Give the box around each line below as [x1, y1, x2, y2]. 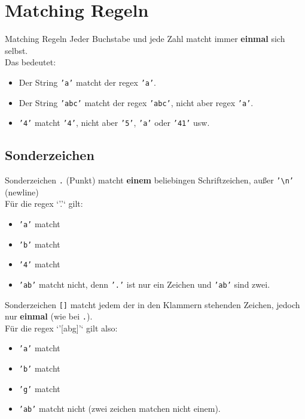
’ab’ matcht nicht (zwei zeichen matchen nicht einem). [19, 402, 221, 415]
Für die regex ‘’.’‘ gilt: [5, 197, 83, 210]
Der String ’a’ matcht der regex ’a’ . [19, 76, 157, 88]
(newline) [5, 185, 39, 198]
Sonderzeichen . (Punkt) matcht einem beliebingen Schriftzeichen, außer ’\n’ [5, 174, 294, 186]
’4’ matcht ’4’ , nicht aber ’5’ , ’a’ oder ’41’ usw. [19, 116, 210, 129]
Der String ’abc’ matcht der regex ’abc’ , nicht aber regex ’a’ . [19, 96, 254, 108]
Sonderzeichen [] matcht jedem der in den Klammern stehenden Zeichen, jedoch [5, 298, 300, 311]
